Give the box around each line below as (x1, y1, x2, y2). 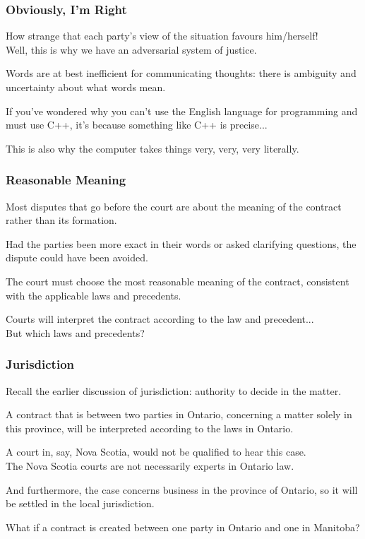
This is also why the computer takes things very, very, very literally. (6, 141, 299, 155)
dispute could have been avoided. (6, 250, 148, 265)
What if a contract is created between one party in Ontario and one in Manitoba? (6, 519, 360, 534)
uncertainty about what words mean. (6, 80, 166, 94)
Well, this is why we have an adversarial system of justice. (6, 42, 257, 57)
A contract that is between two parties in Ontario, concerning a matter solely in (6, 407, 352, 422)
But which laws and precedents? (6, 325, 145, 340)
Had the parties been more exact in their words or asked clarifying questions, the (6, 236, 357, 251)
